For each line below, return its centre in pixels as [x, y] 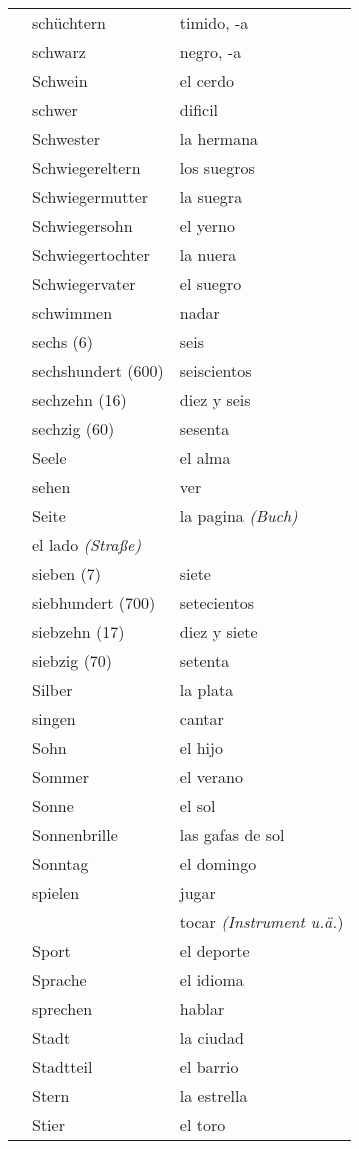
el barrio [209, 1066]
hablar [202, 1008]
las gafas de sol [232, 834]
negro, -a [210, 51]
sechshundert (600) [98, 370]
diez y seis [215, 399]
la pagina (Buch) [238, 515]
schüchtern [69, 22]
